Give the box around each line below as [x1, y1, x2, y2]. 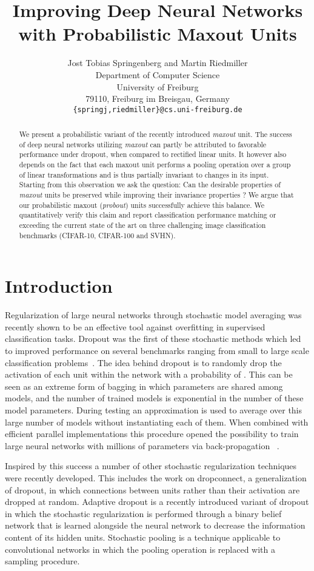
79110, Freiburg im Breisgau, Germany [85, 92, 230, 105]
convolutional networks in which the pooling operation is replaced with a [5, 543, 275, 555]
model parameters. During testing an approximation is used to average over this [5, 404, 302, 416]
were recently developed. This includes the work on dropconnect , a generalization [5, 472, 307, 484]
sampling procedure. [5, 555, 80, 567]
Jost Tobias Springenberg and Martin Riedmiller [67, 56, 248, 69]
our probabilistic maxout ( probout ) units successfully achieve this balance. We [19, 199, 265, 210]
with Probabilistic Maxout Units [18, 21, 297, 46]
